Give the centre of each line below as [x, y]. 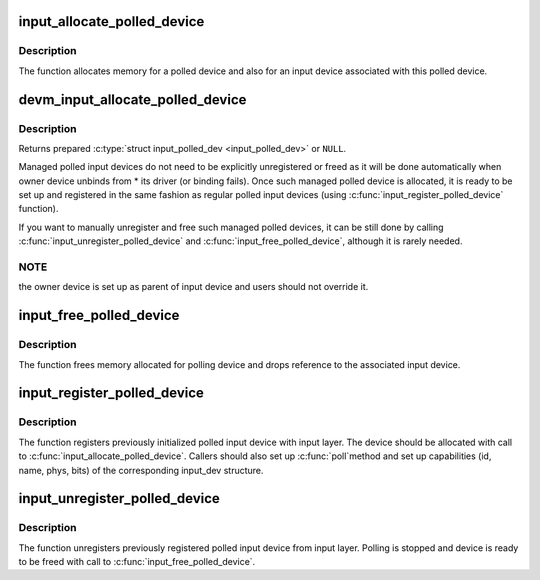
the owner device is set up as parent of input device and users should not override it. [193, 287]
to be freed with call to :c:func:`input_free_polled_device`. [137, 562]
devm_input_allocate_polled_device [132, 99]
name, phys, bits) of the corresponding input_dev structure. [141, 470]
